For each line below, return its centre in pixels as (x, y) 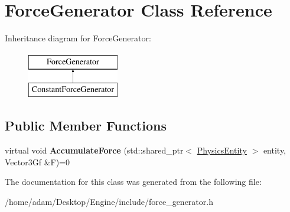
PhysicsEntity (222, 150)
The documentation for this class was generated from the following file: (133, 182)
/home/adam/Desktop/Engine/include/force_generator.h (109, 201)
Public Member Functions (86, 125)
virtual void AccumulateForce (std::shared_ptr (94, 150)
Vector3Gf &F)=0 (38, 162)
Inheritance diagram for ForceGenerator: (78, 38)
